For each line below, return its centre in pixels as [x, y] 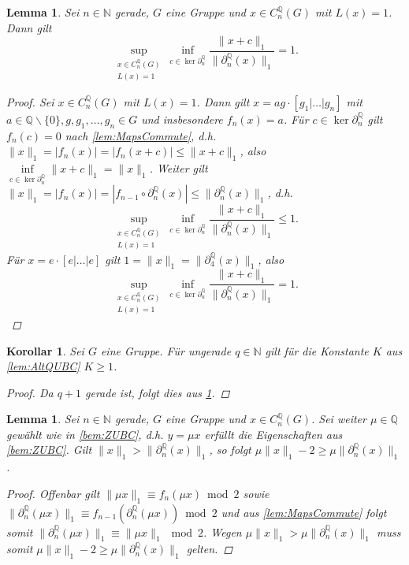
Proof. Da [30, 392]
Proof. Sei [30, 101]
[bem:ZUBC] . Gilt [49, 450]
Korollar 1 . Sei [45, 350]
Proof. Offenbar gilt [53, 493]
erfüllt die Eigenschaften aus [273, 434]
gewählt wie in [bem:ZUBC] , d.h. [85, 434]
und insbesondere [182, 119]
